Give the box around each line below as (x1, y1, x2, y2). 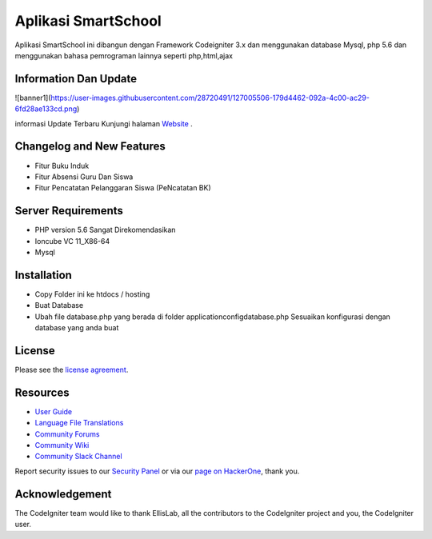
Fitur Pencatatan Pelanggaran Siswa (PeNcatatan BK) (34, 183, 211, 193)
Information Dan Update (14, 72, 138, 86)
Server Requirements (14, 204, 124, 218)
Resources (14, 385, 70, 399)
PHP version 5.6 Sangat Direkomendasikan (34, 225, 176, 235)
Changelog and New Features (14, 140, 166, 154)
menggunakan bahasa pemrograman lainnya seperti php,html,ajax (14, 50, 234, 60)
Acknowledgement (14, 487, 112, 501)
